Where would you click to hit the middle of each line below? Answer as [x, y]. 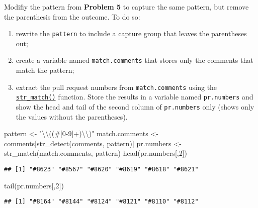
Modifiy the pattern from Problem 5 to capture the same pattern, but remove [126, 7]
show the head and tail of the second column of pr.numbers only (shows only [135, 107]
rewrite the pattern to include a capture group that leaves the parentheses [131, 33]
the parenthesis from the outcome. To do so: [72, 16]
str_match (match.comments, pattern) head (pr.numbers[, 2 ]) [96, 153]
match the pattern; [45, 70]
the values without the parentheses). [72, 116]
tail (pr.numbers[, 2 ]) [34, 185]
